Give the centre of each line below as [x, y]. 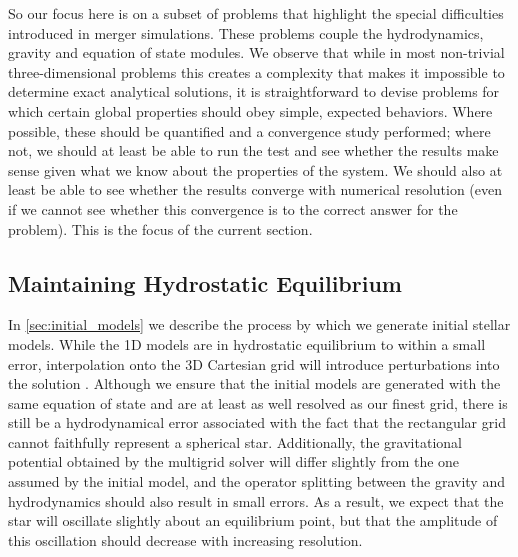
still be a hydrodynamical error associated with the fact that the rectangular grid [257, 422]
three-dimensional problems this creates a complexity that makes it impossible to [256, 71]
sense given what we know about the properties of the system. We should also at [255, 169]
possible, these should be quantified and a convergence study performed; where [249, 130]
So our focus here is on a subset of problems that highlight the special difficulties [256, 13]
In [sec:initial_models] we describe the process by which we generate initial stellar [259, 324]
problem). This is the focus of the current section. [160, 228]
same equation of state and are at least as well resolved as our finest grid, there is [258, 402]
